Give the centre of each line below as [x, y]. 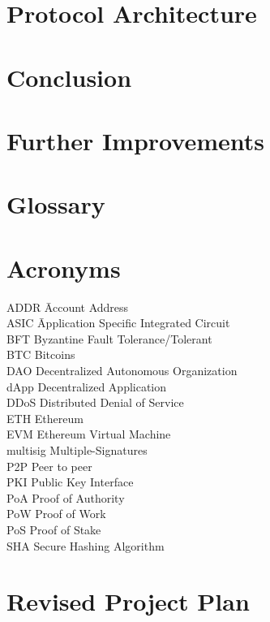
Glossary [56, 204]
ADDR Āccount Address [68, 307]
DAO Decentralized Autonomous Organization [122, 370]
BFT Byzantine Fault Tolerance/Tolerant [109, 338]
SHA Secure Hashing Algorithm [86, 545]
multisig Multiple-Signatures [77, 449]
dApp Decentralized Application [87, 386]
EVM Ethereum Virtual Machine [89, 434]
